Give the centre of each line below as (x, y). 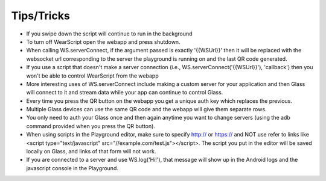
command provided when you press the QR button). (91, 126)
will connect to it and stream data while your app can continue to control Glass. (125, 93)
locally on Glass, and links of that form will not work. (91, 152)
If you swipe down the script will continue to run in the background (109, 34)
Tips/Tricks (41, 16)
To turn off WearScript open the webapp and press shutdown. (103, 41)
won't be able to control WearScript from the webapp (93, 76)
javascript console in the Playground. (72, 168)
